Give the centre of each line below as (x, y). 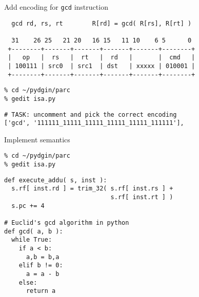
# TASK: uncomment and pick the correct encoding (91, 114)
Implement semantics (37, 139)
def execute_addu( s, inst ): (56, 180)
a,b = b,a (43, 257)
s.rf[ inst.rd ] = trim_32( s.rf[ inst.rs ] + (92, 189)
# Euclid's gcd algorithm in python (67, 223)
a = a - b (43, 274)
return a (41, 291)
